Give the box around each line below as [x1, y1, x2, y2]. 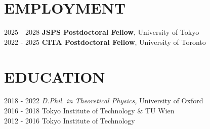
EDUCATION [4, 66, 105, 87]
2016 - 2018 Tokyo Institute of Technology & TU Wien [4, 105, 175, 116]
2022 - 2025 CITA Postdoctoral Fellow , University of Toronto [4, 36, 206, 47]
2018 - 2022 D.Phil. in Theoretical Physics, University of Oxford [4, 95, 203, 106]
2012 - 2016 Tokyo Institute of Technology [4, 115, 135, 125]
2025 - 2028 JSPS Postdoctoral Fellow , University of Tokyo [4, 27, 199, 37]
